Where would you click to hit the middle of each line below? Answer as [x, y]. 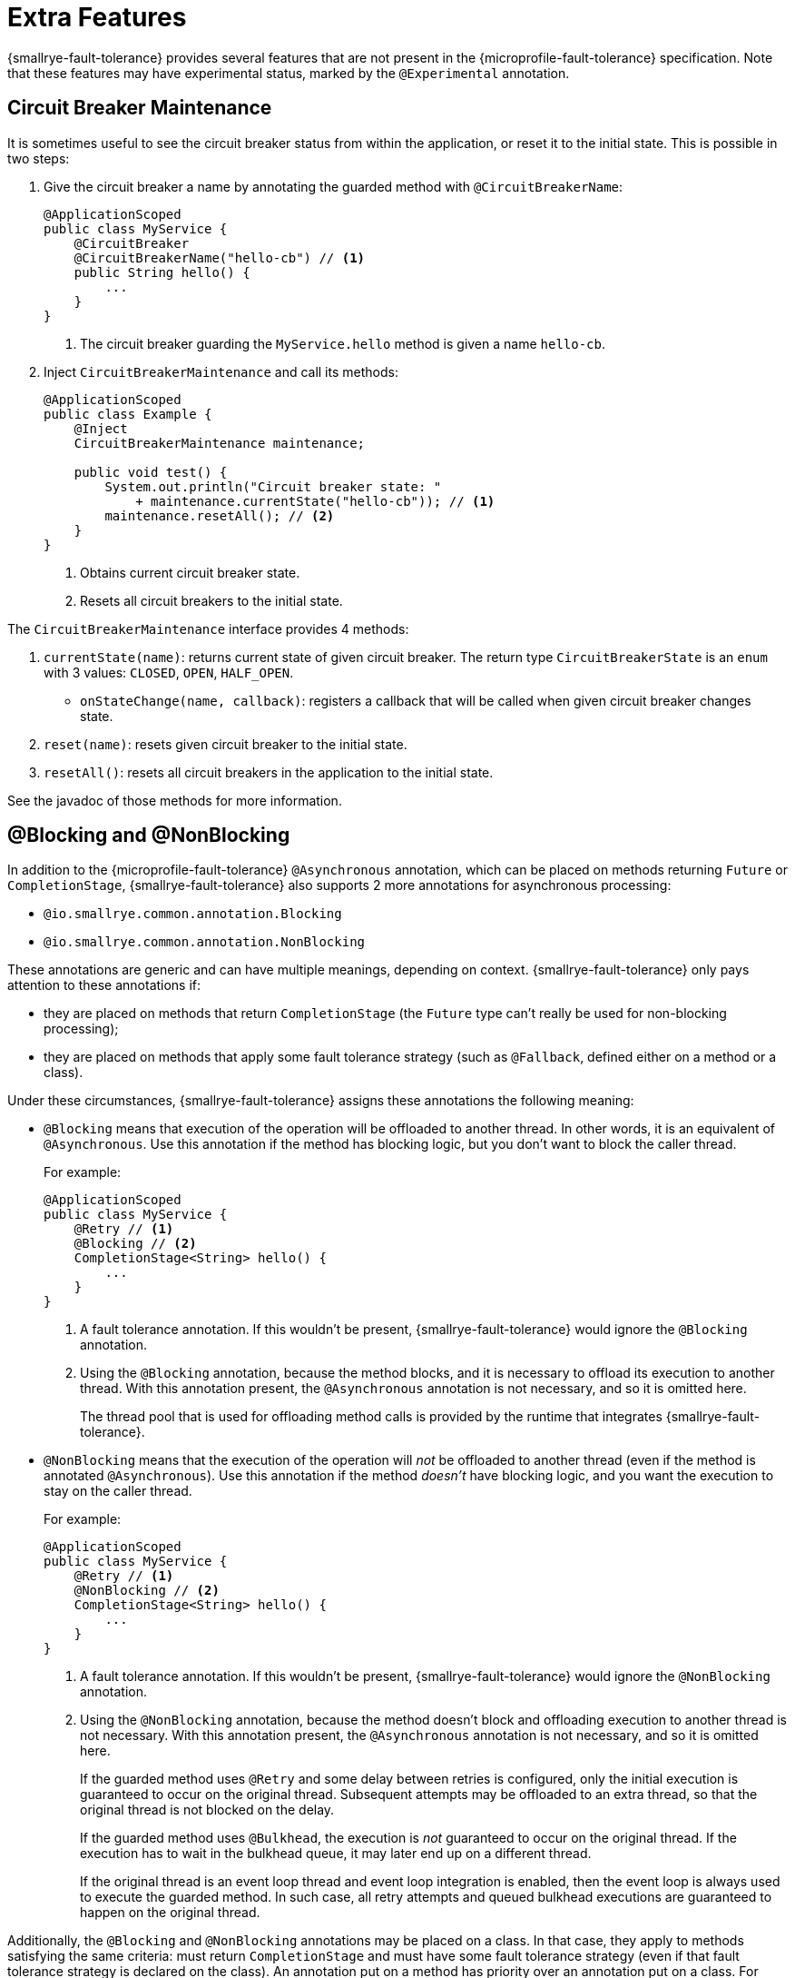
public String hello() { [162, 272]
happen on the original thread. [170, 1913]
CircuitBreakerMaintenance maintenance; [220, 443]
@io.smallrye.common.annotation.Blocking [193, 914]
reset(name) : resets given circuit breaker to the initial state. [226, 744]
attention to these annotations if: [104, 985]
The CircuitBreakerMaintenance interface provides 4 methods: [208, 628]
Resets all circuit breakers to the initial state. [211, 600]
